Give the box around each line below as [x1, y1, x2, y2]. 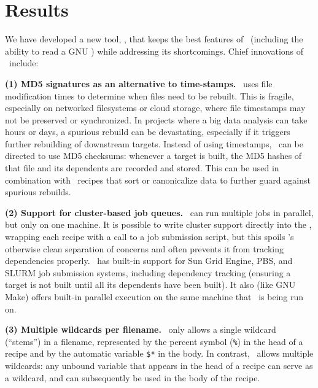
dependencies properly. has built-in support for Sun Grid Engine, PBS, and [5, 254, 293, 267]
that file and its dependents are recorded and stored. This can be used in [5, 161, 279, 174]
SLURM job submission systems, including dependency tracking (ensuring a [5, 266, 291, 279]
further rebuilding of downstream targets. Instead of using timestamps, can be [5, 137, 304, 150]
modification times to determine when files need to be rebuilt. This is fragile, [5, 89, 294, 102]
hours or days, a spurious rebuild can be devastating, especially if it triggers [5, 125, 290, 138]
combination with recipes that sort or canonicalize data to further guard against [5, 173, 311, 186]
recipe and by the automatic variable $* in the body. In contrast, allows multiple [5, 347, 314, 360]
